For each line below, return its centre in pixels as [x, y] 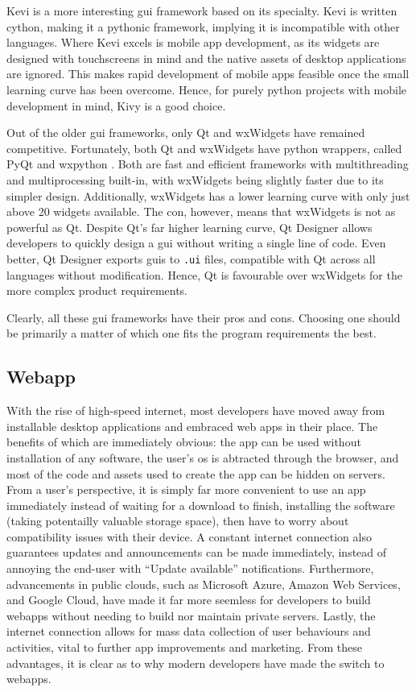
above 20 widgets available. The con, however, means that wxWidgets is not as [201, 211]
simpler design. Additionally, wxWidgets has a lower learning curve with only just [208, 195]
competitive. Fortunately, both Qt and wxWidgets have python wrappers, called [204, 148]
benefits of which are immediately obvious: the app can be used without [184, 442]
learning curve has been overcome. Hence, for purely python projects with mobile [207, 89]
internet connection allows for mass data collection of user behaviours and [189, 631]
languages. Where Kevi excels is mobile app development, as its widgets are [193, 42]
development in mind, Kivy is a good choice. [116, 105]
